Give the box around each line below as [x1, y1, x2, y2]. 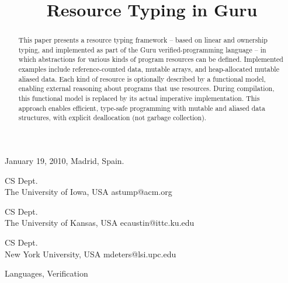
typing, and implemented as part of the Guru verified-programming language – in [18, 44, 266, 54]
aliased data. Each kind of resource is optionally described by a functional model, [18, 74, 266, 83]
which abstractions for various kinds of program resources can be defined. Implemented [18, 54, 283, 64]
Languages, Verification [5, 267, 88, 279]
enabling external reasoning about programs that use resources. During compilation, [18, 83, 275, 93]
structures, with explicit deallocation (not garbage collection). [18, 113, 207, 123]
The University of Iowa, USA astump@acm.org [5, 186, 172, 198]
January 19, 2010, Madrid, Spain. [5, 155, 124, 167]
